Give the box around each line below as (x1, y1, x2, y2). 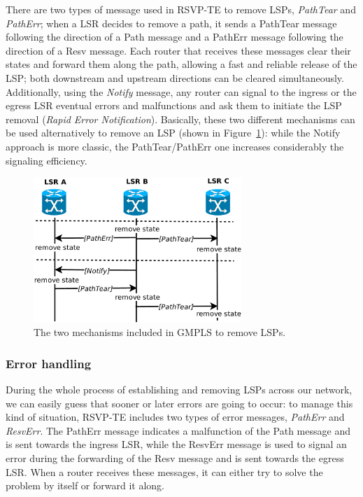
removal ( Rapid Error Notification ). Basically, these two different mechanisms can (6, 111, 355, 126)
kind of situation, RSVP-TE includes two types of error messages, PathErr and (6, 409, 345, 424)
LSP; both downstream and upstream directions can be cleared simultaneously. (6, 70, 344, 85)
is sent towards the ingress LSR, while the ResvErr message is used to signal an (6, 437, 347, 451)
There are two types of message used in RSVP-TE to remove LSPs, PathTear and (6, 2, 356, 16)
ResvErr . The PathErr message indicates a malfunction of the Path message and (6, 423, 350, 437)
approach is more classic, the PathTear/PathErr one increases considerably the (6, 139, 344, 153)
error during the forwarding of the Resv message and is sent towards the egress (6, 451, 344, 465)
